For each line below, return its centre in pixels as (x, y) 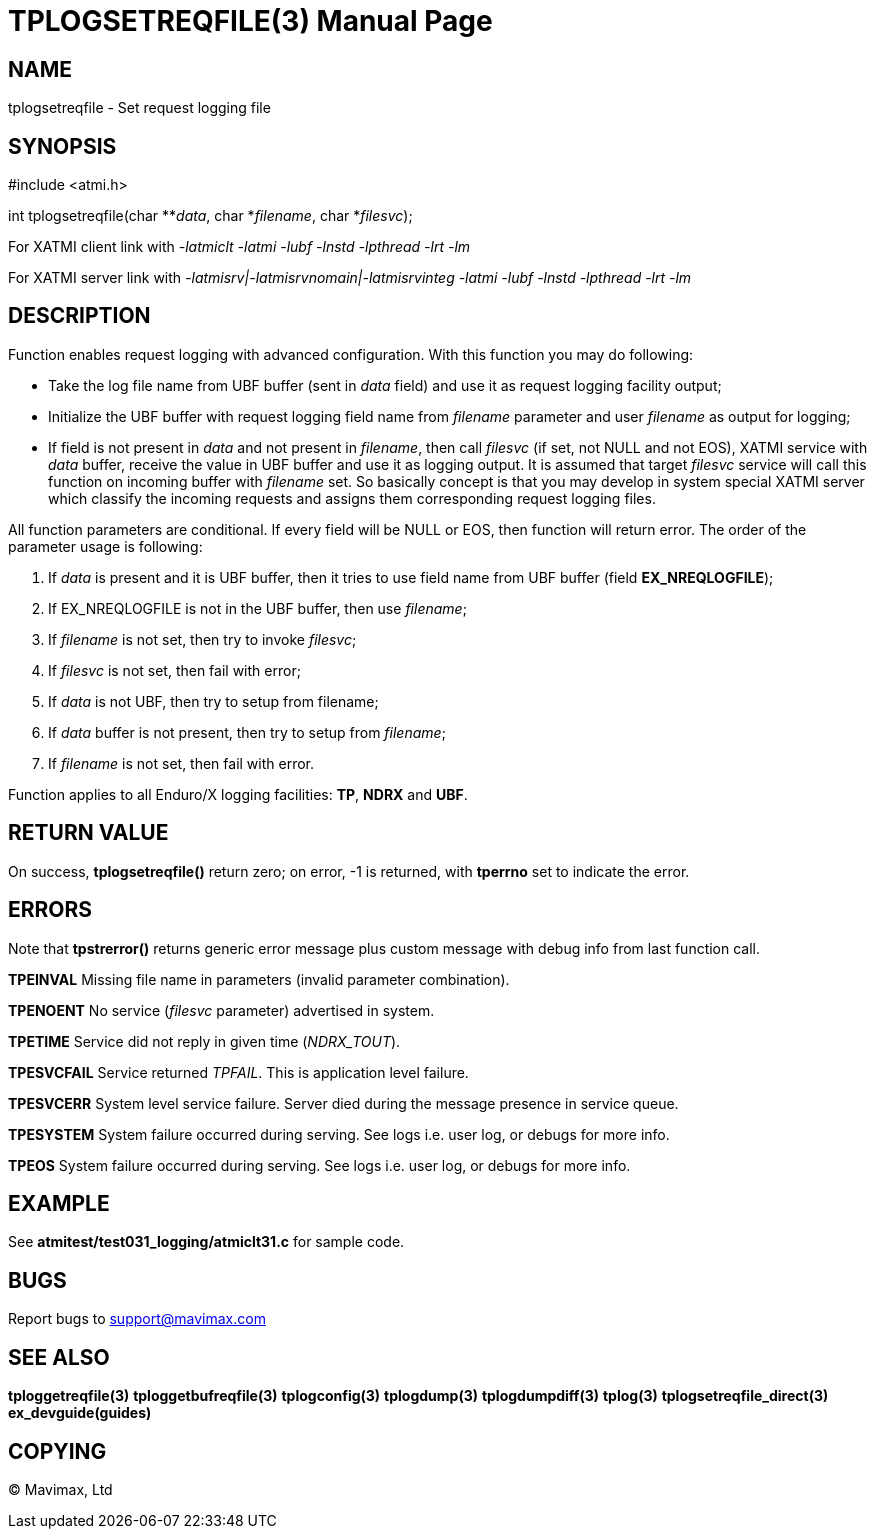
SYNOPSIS (62, 146)
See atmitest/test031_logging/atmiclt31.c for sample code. (206, 1242)
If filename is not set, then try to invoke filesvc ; (202, 639)
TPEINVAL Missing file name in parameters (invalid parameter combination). (259, 979)
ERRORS (50, 910)
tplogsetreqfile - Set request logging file (139, 108)
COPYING (57, 1451)
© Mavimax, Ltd (60, 1489)
